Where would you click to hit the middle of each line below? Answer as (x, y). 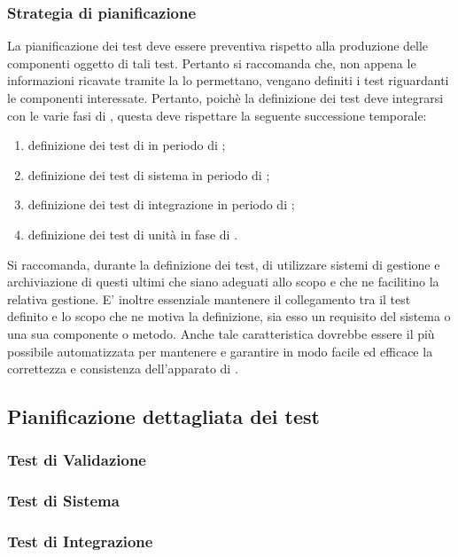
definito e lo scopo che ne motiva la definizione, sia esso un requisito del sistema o (229, 316)
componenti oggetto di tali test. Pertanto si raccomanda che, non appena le (212, 63)
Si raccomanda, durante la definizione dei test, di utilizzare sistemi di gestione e (224, 264)
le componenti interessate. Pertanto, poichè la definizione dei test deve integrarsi (225, 98)
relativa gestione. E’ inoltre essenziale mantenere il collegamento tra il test (209, 298)
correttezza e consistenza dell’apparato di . (123, 369)
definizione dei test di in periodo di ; (127, 145)
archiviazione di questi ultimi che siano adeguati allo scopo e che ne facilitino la (223, 282)
